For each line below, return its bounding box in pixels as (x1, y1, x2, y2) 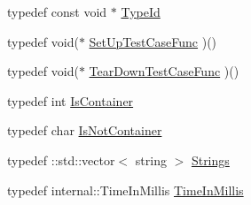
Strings (191, 150, 230, 169)
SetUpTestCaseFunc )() (89, 32, 217, 50)
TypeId (121, 3, 161, 20)
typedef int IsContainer (7, 91, 134, 110)
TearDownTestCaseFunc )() (89, 62, 239, 80)
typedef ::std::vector (7, 150, 115, 169)
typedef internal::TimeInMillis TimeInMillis (7, 180, 244, 199)
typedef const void (7, 3, 107, 20)
